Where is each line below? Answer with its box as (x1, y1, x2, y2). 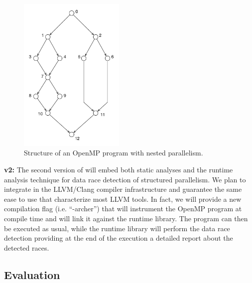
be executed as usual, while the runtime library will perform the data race (4, 223, 230, 233)
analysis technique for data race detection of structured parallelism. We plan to (4, 174, 246, 184)
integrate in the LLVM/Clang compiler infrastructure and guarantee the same (4, 184, 242, 194)
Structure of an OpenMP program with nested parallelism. (24, 147, 203, 158)
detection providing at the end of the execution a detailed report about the (4, 233, 233, 243)
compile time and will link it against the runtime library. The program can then (4, 213, 248, 223)
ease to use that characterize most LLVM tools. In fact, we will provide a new (4, 193, 242, 204)
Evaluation (4, 267, 60, 282)
